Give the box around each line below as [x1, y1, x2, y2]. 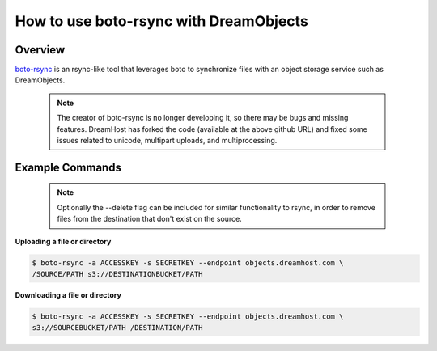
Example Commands [15, 160, 121, 174]
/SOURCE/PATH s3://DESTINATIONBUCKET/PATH [32, 269, 203, 278]
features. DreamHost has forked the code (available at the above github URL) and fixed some [57, 124, 367, 133]
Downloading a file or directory [15, 290, 121, 299]
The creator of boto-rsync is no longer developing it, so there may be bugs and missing [57, 113, 349, 123]
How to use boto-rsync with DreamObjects [15, 12, 309, 30]
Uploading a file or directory [15, 236, 112, 246]
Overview [15, 43, 66, 57]
